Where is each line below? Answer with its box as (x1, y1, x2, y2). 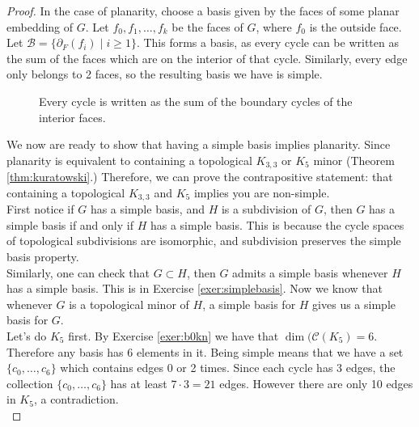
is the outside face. (309, 18, 402, 35)
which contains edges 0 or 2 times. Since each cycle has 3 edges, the (60, 359, 396, 376)
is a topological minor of (69, 295, 189, 312)
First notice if (6, 201, 74, 218)
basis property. (6, 248, 79, 265)
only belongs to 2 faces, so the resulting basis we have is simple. (6, 66, 323, 82)
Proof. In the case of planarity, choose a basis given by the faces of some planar (6, 2, 400, 19)
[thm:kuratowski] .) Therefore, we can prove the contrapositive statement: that (6, 168, 393, 185)
